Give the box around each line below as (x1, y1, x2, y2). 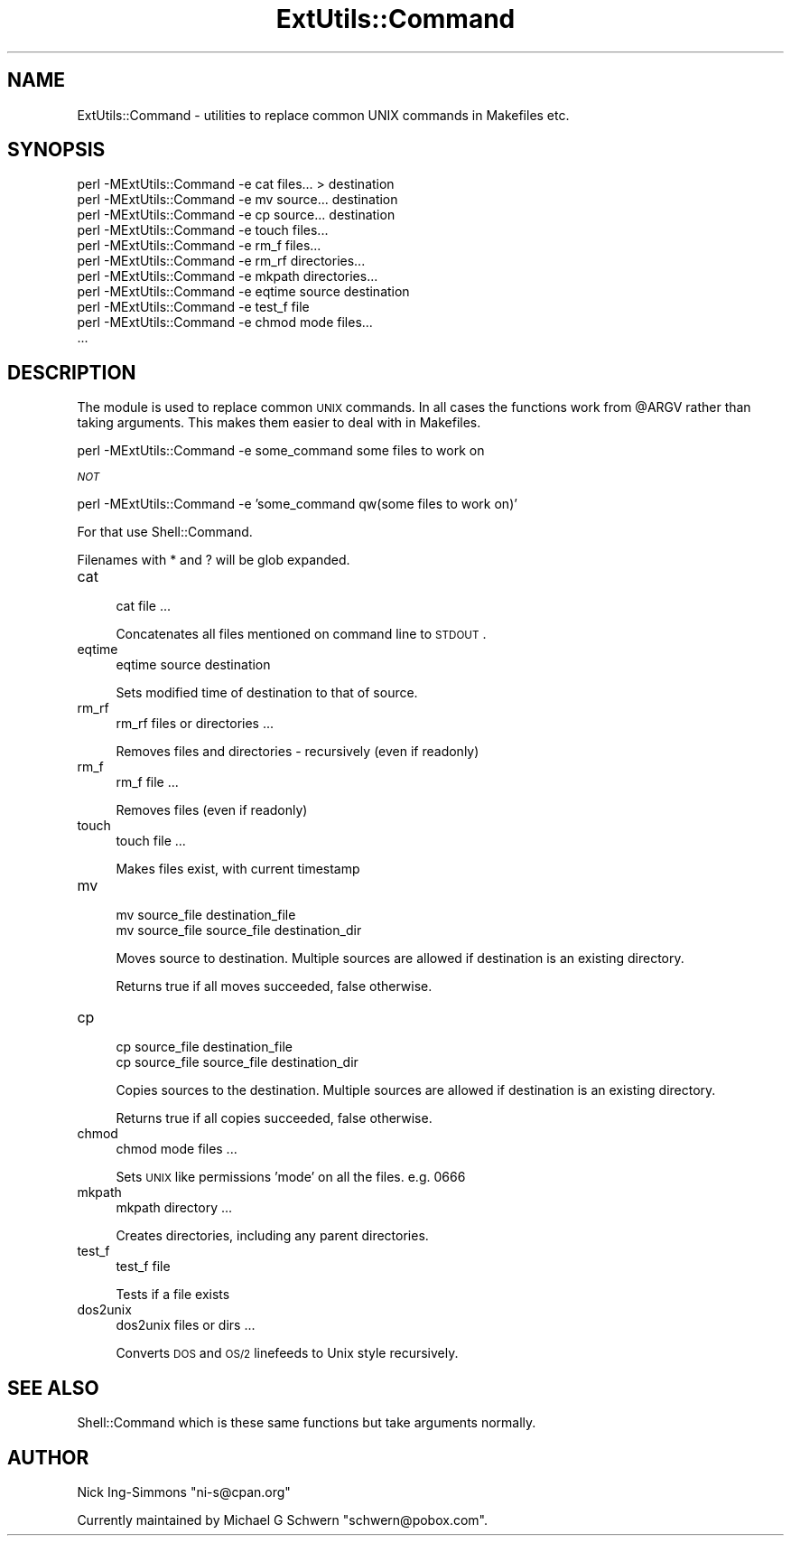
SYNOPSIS (7, 138, 106, 162)
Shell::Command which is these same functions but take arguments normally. (77, 1415, 536, 1431)
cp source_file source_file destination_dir (116, 1054, 358, 1071)
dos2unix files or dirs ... (116, 1317, 256, 1333)
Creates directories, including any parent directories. (116, 1228, 429, 1244)
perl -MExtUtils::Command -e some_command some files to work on (77, 443, 485, 459)
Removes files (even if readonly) (116, 802, 308, 818)
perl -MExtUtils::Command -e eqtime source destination (77, 284, 410, 300)
